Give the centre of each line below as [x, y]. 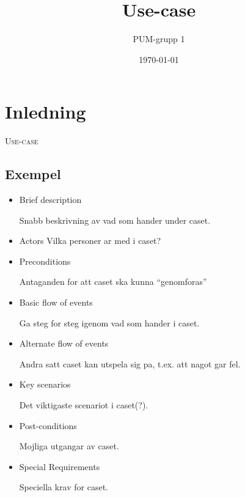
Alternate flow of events [64, 343]
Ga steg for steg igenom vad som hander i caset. [109, 322]
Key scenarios [45, 384]
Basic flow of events [56, 302]
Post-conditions [48, 425]
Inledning [46, 112]
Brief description [50, 200]
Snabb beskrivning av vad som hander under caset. [115, 220]
